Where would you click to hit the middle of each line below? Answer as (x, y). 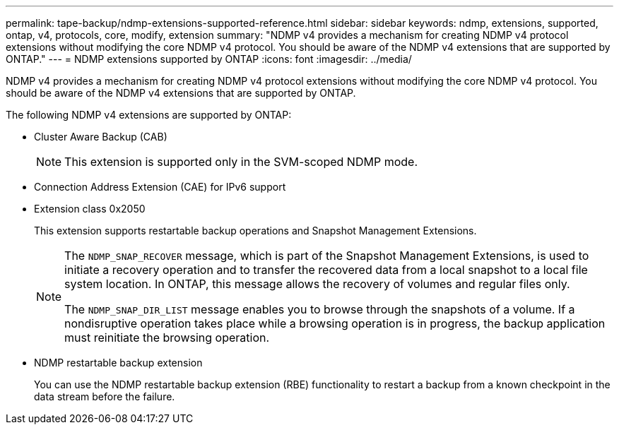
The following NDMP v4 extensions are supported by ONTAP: (149, 115)
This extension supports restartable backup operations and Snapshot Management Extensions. (255, 231)
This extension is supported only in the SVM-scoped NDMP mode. (241, 162)
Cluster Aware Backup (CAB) (101, 137)
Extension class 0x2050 (90, 209)
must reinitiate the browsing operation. (167, 338)
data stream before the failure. (105, 396)
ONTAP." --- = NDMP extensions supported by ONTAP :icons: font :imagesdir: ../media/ (209, 59)
